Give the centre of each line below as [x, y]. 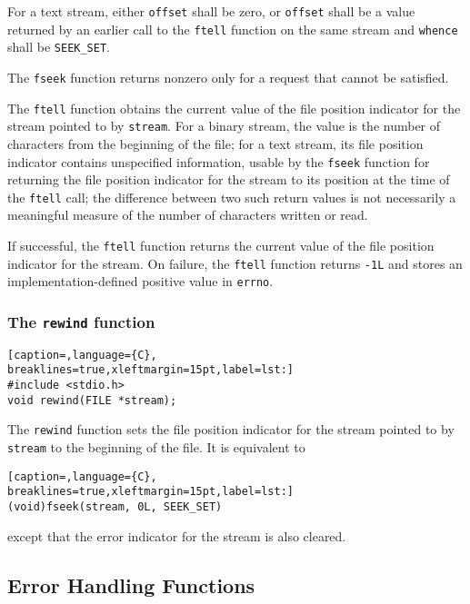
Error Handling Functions [131, 584]
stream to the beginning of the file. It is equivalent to [156, 447]
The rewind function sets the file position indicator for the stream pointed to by [231, 429]
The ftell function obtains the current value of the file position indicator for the [234, 108]
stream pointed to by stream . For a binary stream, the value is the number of [224, 126]
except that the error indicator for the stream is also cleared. [177, 535]
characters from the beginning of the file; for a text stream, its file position [215, 143]
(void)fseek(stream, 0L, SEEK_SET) [115, 507]
